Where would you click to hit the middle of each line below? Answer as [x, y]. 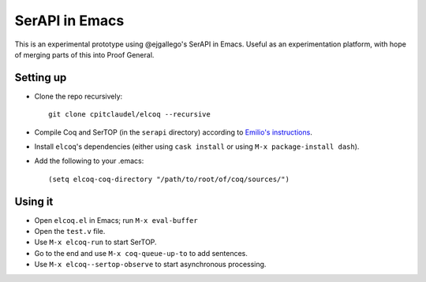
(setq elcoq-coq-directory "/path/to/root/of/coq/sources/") [169, 179]
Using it [34, 201]
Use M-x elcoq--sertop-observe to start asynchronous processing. [150, 265]
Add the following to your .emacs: [89, 161]
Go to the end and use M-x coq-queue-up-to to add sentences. [141, 253]
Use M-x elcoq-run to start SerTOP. [95, 242]
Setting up [41, 78]
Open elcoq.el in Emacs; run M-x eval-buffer [116, 220]
